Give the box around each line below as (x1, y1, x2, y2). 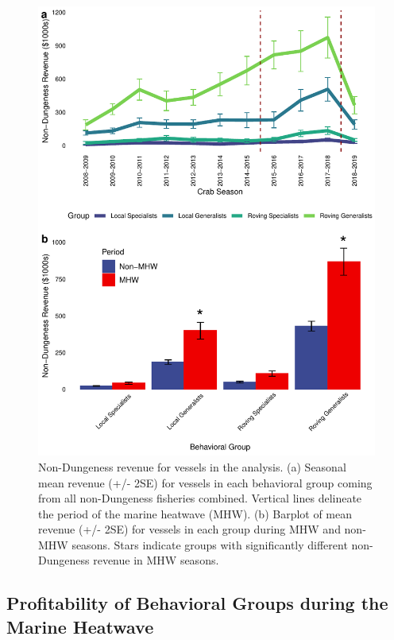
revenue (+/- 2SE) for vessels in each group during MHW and (38, 521, 341, 537)
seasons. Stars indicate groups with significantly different (71, 536, 348, 553)
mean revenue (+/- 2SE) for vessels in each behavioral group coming (38, 474, 373, 491)
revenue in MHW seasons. (93, 552, 219, 568)
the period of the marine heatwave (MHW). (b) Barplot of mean (38, 505, 353, 522)
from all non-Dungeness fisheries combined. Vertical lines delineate (38, 490, 362, 506)
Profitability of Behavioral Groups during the (6, 591, 388, 615)
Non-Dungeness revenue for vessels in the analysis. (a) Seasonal (38, 458, 346, 475)
